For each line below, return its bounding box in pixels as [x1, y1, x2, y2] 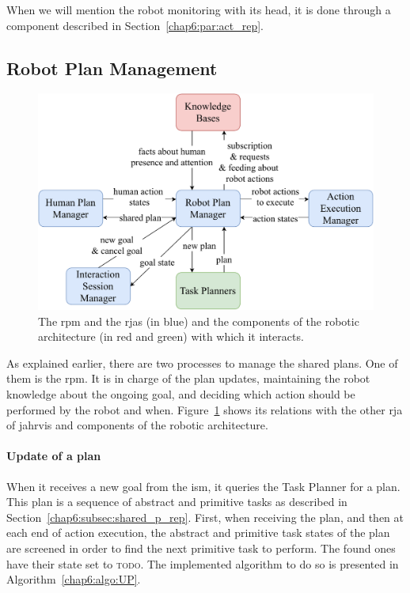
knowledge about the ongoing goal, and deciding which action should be [6, 386, 355, 402]
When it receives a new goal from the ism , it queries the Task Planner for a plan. [6, 478, 401, 494]
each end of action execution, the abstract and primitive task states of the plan [6, 524, 390, 541]
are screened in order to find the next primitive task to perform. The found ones [6, 540, 396, 556]
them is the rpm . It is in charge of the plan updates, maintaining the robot [6, 370, 370, 387]
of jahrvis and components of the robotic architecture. [6, 417, 268, 433]
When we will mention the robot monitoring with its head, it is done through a [6, 2, 391, 17]
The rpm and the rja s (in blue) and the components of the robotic [38, 312, 359, 329]
